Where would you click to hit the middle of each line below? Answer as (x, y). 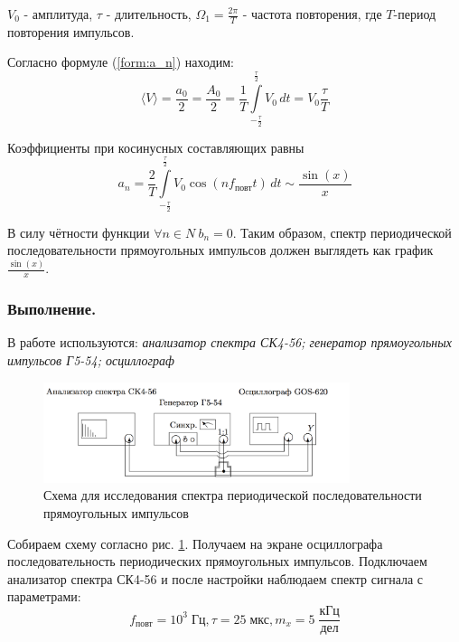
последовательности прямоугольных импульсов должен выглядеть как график (220, 250)
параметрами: (44, 596)
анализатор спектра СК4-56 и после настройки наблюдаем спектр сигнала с (215, 578)
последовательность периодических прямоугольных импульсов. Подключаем (217, 561)
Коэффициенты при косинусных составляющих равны (156, 147)
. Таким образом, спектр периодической (342, 232)
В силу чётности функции (79, 232)
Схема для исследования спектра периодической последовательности (233, 495)
